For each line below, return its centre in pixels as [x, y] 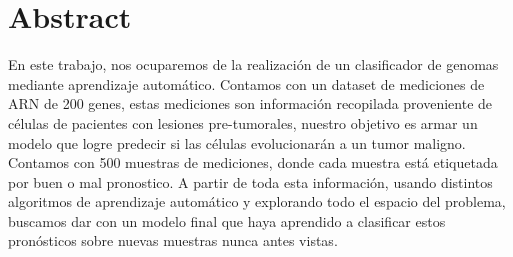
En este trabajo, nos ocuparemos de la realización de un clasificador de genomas [253, 64]
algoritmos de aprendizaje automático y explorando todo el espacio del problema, [257, 201]
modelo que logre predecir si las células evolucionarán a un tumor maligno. [237, 142]
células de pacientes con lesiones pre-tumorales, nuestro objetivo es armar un [243, 122]
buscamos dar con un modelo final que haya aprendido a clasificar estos [227, 220]
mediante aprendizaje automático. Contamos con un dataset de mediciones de [246, 83]
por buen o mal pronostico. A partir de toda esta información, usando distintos [250, 181]
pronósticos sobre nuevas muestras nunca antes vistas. [173, 240]
